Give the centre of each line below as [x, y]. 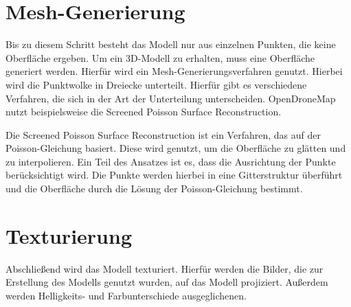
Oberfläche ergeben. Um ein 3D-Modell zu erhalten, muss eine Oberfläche [160, 57]
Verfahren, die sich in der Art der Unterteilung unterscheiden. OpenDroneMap [171, 98]
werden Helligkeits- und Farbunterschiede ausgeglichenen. [126, 295]
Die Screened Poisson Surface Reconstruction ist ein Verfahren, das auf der [163, 134]
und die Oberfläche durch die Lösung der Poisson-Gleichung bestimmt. [154, 189]
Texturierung [69, 235]
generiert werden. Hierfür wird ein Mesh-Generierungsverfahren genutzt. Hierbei [174, 71]
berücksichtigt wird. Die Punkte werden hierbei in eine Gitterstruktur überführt [174, 175]
